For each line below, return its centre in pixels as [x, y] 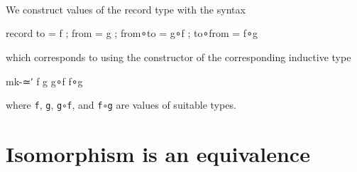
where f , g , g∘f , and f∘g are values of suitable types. [121, 105]
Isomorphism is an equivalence [158, 154]
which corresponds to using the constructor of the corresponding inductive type [178, 57]
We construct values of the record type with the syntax [126, 9]
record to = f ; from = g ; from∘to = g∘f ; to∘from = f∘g [132, 33]
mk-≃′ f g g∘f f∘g [44, 81]
